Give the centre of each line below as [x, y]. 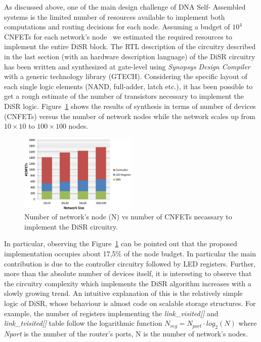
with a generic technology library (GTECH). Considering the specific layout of [126, 76]
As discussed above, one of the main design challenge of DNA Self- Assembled [125, 7]
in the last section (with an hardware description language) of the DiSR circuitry [130, 56]
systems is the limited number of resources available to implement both [115, 16]
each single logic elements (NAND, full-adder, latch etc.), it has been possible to [128, 86]
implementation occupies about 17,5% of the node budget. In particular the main [130, 254]
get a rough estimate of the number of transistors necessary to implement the [124, 96]
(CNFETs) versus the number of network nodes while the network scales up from [130, 116]
